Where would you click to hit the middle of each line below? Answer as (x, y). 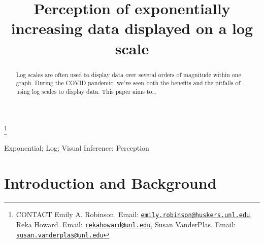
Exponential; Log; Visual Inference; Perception (77, 147)
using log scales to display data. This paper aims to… (86, 91)
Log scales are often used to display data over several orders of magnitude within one (128, 74)
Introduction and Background (110, 182)
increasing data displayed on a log (132, 28)
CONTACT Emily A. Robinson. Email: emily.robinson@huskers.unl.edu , (134, 214)
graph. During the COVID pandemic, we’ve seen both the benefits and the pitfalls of (128, 83)
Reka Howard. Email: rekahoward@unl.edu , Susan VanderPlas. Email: (126, 224)
